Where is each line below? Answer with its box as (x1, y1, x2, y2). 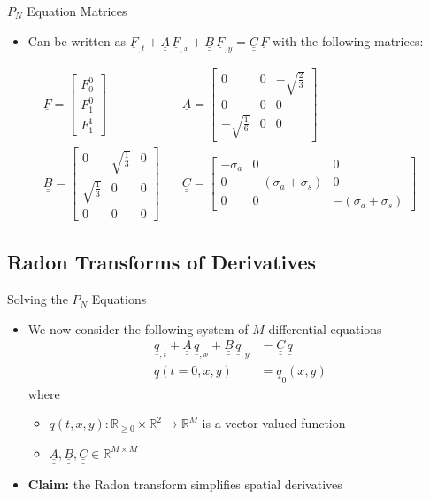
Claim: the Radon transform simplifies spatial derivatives (27, 475, 342, 494)
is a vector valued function (202, 414, 346, 433)
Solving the (7, 290, 68, 308)
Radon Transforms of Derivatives (7, 248, 316, 276)
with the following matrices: (272, 31, 424, 50)
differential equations (268, 319, 382, 338)
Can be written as (27, 31, 126, 50)
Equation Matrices (27, 2, 127, 19)
